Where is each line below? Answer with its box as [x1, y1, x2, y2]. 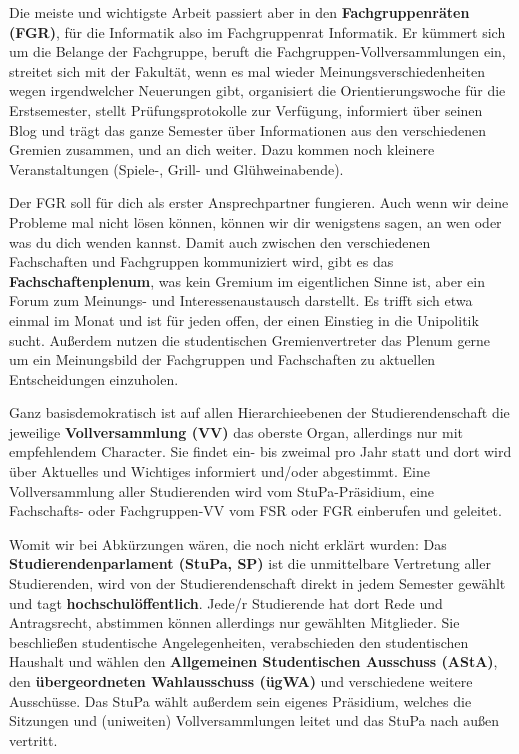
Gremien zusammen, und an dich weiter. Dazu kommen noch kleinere [9, 139, 435, 160]
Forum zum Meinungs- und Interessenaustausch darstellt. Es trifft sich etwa [9, 290, 473, 311]
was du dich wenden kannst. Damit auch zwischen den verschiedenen [9, 231, 431, 252]
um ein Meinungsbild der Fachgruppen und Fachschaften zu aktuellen [9, 349, 436, 370]
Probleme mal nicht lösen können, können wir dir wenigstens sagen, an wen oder [9, 211, 502, 232]
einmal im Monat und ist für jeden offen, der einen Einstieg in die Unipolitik [9, 309, 479, 330]
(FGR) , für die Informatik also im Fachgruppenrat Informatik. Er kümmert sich [9, 21, 506, 42]
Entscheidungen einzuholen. [9, 368, 179, 389]
